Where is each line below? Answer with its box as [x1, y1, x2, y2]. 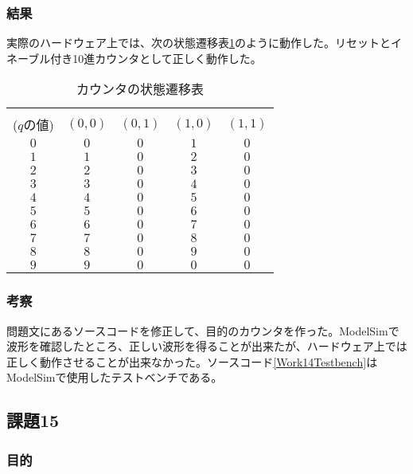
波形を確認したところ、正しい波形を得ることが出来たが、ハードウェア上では [6, 338, 407, 355]
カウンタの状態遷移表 [76, 80, 205, 99]
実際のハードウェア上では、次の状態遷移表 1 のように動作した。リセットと [6, 34, 391, 51]
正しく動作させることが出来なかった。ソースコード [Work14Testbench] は [6, 353, 378, 370]
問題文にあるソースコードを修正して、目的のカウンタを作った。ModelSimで [6, 322, 399, 339]
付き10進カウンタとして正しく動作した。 [50, 49, 262, 66]
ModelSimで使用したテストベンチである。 [6, 369, 223, 386]
